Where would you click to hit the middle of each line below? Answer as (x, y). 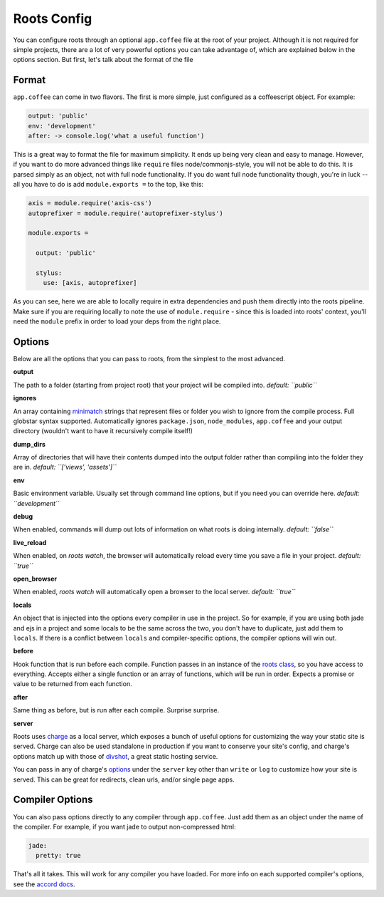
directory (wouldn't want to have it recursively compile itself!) (103, 431)
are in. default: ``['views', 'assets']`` (65, 467)
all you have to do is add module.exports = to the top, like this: (108, 185)
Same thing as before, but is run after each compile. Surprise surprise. (116, 710)
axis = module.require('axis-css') (90, 203)
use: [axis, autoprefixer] (90, 283)
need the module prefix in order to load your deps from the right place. (117, 321)
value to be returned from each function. (73, 684)
